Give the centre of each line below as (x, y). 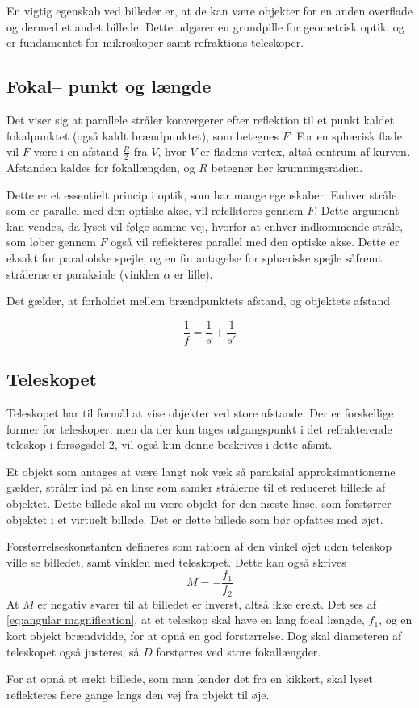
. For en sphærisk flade (346, 135)
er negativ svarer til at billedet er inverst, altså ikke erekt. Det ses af (207, 603)
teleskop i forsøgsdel (56, 444)
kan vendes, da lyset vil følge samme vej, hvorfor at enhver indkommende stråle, (205, 226)
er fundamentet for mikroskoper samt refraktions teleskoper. (155, 42)
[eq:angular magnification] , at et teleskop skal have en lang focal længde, (186, 620)
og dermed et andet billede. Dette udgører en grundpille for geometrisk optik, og (205, 26)
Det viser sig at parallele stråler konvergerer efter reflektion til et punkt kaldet (201, 119)
